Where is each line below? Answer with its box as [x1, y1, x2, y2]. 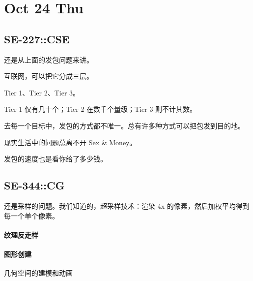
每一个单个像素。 [4, 210, 59, 220]
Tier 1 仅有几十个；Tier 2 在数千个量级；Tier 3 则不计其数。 [4, 104, 197, 114]
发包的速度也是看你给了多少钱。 [4, 154, 107, 164]
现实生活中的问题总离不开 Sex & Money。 [4, 137, 137, 147]
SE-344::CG [4, 178, 65, 193]
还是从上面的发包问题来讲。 [4, 54, 93, 64]
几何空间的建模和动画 [4, 268, 73, 278]
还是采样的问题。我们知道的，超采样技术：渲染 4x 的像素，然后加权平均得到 [4, 200, 250, 211]
